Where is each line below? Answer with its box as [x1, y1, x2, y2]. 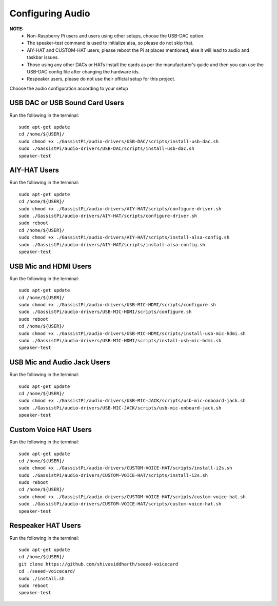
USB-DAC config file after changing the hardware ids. [27, 68, 140, 74]
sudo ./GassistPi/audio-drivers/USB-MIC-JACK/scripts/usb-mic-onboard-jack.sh [18, 405, 222, 410]
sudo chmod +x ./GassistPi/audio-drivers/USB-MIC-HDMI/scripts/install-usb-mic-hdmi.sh [18, 330, 246, 336]
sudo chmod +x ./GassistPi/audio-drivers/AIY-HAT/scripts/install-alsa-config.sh [18, 234, 230, 241]
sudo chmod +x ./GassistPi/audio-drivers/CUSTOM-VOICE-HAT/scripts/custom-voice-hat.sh [18, 494, 246, 500]
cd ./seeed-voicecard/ [18, 569, 76, 574]
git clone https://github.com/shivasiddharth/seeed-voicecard [18, 561, 179, 567]
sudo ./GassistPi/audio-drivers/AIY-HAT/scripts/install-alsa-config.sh [18, 242, 205, 247]
